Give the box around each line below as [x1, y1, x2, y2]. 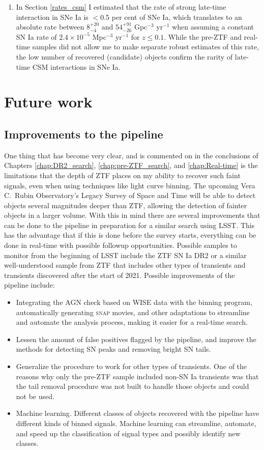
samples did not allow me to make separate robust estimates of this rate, [32, 41, 259, 52]
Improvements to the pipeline [4, 126, 163, 142]
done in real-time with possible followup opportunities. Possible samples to [4, 240, 237, 250]
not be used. [16, 390, 54, 401]
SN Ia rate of [16, 31, 57, 42]
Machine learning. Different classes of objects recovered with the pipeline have [16, 408, 259, 418]
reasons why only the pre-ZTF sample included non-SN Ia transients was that [16, 371, 259, 381]
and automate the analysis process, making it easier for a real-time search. [16, 317, 248, 327]
